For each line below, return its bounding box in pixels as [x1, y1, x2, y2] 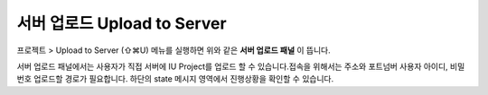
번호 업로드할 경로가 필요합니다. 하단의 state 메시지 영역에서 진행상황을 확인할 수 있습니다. [16, 73, 334, 84]
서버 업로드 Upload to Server [16, 13, 227, 33]
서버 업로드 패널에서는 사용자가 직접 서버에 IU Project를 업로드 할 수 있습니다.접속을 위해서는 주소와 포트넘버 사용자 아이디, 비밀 [16, 61, 465, 72]
